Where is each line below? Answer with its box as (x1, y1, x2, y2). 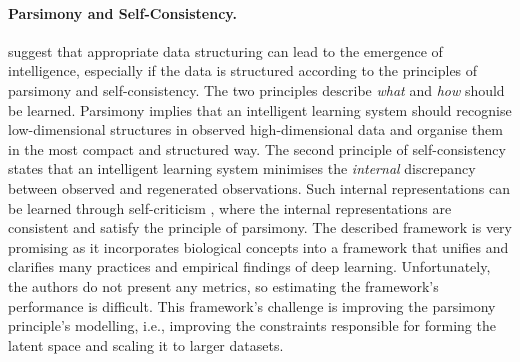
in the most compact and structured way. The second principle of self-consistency (8, 138, 506, 159)
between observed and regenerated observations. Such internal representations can (8, 177, 510, 198)
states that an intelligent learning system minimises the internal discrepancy (8, 158, 476, 179)
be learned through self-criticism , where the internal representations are (8, 197, 452, 218)
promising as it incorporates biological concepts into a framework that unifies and (8, 236, 509, 257)
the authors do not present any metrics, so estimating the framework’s (8, 275, 439, 296)
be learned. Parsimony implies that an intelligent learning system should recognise (8, 99, 512, 120)
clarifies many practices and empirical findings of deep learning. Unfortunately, (8, 256, 491, 277)
